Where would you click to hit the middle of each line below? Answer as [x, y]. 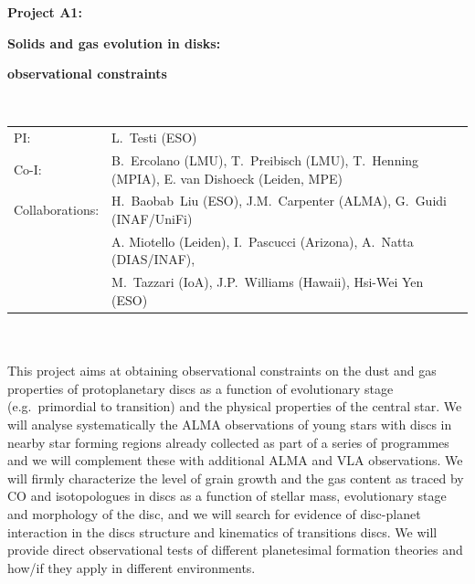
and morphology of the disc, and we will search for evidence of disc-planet [214, 513]
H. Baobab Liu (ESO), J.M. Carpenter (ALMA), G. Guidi [279, 201]
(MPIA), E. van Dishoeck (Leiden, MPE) [227, 178]
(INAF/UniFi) [152, 218]
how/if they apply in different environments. [132, 567]
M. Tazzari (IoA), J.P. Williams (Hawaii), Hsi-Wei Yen [268, 282]
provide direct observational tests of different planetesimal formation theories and [235, 550]
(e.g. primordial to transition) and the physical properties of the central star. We [235, 406]
